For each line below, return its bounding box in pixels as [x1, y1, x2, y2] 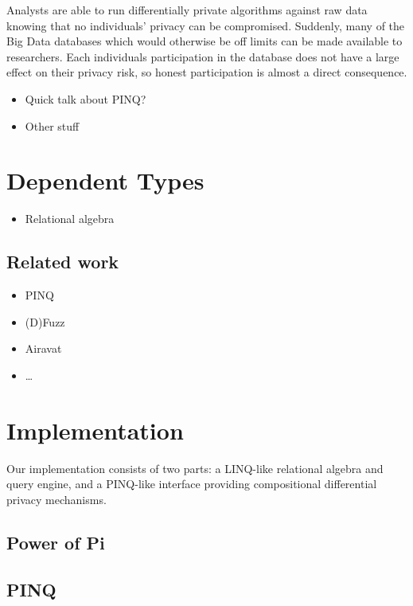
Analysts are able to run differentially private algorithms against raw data [6, 2, 368, 18]
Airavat [25, 340, 62, 357]
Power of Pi [6, 530, 105, 554]
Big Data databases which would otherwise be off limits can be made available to [6, 33, 403, 49]
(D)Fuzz [25, 313, 65, 330]
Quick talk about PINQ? [25, 90, 146, 107]
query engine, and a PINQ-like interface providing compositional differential [6, 475, 377, 492]
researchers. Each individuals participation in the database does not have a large [6, 48, 399, 65]
